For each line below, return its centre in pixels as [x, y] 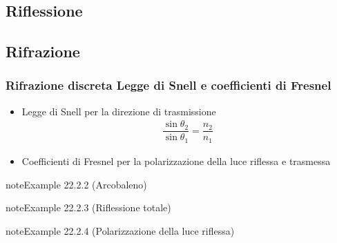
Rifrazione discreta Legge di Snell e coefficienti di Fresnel [168, 85]
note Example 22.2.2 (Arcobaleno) [76, 184]
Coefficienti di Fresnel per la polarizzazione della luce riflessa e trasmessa [176, 161]
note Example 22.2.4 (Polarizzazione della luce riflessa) [120, 230]
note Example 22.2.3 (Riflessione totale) [88, 207]
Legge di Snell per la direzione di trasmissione [119, 111]
